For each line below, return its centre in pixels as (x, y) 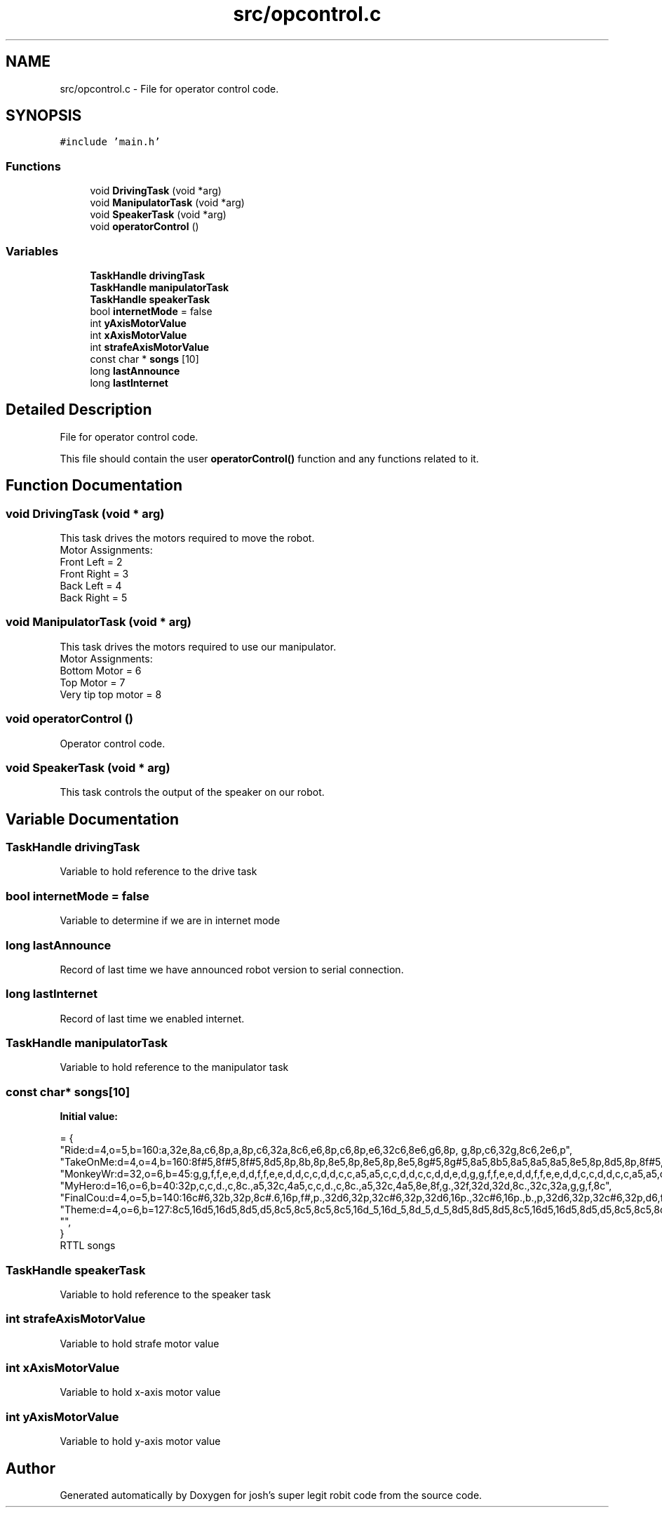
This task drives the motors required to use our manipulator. (198, 646)
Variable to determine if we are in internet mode (170, 921)
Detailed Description (79, 410)
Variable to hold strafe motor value (140, 1343)
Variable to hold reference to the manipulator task (174, 1067)
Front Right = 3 (94, 574)
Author (31, 1468)
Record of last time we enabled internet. (152, 1018)
